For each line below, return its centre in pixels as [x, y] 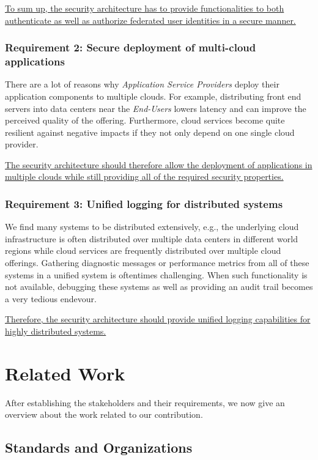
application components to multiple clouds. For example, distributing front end [153, 96]
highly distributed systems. [56, 331]
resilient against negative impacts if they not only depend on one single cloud [150, 132]
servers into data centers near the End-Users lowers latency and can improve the [156, 108]
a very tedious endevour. [51, 298]
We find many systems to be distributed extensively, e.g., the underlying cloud [152, 227]
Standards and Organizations [99, 447]
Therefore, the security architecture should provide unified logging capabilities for [158, 319]
